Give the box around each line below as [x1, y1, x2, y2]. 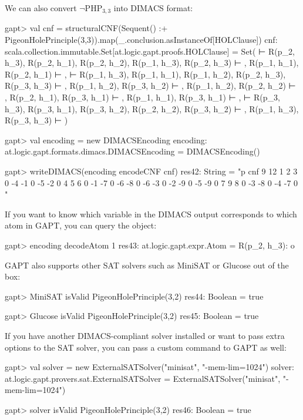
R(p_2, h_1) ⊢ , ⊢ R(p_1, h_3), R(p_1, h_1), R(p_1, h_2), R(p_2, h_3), [5, 68, 286, 80]
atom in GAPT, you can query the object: [5, 219, 157, 231]
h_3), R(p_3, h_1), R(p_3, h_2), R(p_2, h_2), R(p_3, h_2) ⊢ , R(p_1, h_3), [5, 102, 299, 115]
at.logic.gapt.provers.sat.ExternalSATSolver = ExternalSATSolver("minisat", [5, 372, 281, 384]
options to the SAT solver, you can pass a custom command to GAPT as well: [5, 341, 287, 353]
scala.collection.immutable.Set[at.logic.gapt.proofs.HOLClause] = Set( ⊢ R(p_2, [5, 45, 295, 57]
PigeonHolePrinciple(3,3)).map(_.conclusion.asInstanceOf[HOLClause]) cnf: [5, 33, 278, 46]
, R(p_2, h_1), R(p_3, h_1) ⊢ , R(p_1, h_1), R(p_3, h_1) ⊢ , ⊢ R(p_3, [5, 91, 280, 103]
